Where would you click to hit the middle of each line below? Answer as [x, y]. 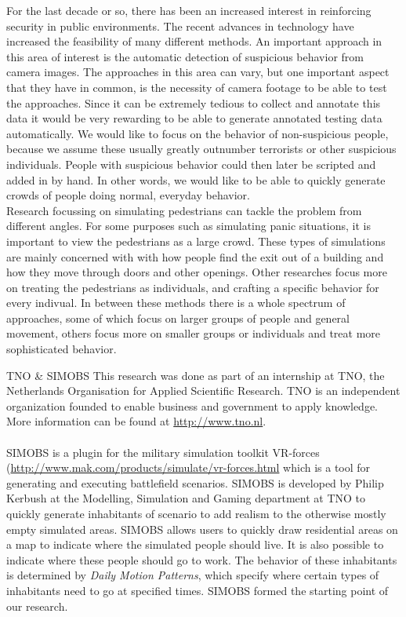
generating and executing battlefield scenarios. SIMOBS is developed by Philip [195, 482]
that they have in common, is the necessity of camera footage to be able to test [197, 87]
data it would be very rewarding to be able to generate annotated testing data [194, 118]
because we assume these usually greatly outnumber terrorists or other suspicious [201, 149]
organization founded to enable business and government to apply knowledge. [192, 405]
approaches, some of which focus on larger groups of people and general [178, 318]
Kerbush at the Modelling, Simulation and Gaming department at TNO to [186, 498]
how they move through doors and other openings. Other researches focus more [197, 272]
